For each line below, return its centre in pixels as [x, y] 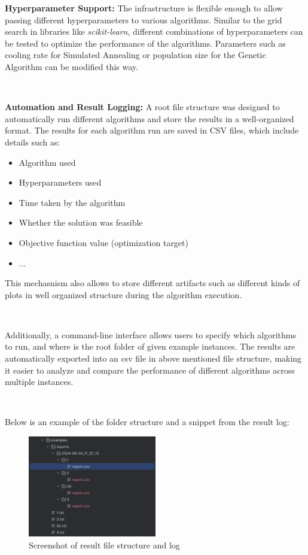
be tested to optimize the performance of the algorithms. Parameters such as [145, 43]
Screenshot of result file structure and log [104, 545]
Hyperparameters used [60, 182]
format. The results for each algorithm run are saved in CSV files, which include [152, 130]
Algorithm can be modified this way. [71, 66]
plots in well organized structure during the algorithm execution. [123, 294]
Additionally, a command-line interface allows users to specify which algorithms [151, 334]
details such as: [33, 142]
